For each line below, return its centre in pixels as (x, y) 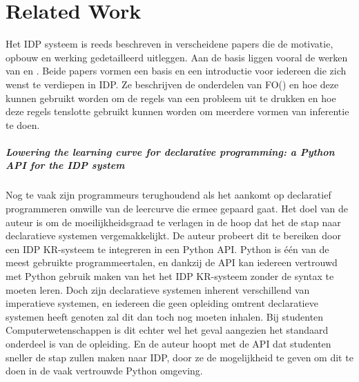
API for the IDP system (65, 165)
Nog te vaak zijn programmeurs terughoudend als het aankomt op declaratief (168, 195)
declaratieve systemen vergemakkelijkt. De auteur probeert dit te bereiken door (173, 235)
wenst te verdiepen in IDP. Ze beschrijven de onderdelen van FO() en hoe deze (172, 84)
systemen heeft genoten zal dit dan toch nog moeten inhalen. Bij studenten (165, 316)
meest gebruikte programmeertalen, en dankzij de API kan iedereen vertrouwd (172, 262)
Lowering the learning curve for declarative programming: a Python (170, 151)
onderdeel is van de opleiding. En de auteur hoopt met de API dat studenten (168, 343)
